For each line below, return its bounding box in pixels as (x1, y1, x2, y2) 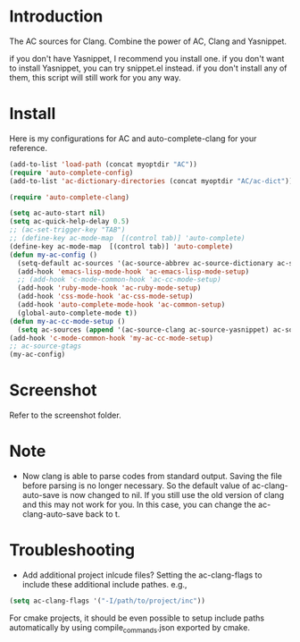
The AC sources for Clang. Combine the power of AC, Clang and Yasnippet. (9, 36, 287, 46)
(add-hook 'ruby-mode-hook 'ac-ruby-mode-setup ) (17, 283, 202, 292)
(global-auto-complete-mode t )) (17, 308, 138, 317)
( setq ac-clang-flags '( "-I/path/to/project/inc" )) (9, 596, 205, 605)
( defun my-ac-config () (9, 250, 98, 259)
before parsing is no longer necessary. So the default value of (21, 480, 250, 491)
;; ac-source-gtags (9, 342, 82, 351)
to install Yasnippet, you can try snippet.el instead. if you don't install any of (9, 63, 287, 73)
